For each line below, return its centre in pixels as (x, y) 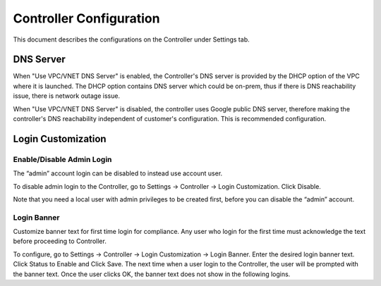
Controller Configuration (86, 18)
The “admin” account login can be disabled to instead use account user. (118, 173)
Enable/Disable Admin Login (62, 159)
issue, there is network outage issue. (66, 96)
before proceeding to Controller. (60, 241)
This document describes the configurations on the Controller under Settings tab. (131, 39)
